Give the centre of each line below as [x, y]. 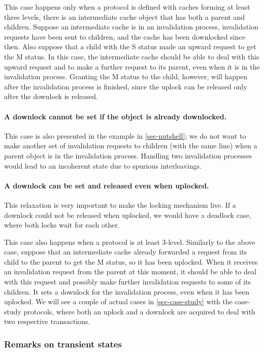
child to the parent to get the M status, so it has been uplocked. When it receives [131, 261]
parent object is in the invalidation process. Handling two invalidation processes [128, 155]
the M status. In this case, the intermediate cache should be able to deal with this [132, 56]
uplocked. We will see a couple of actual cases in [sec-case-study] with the [118, 301]
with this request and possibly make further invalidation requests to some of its [128, 282]
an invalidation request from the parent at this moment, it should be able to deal [130, 271]
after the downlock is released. [51, 96]
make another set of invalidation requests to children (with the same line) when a [131, 146]
